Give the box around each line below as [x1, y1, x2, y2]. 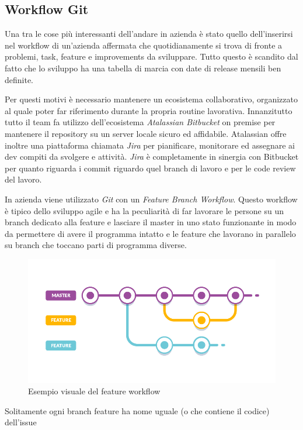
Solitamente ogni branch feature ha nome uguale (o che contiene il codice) [5, 404, 270, 417]
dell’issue [5, 416, 37, 428]
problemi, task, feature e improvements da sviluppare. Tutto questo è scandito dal [5, 50, 298, 63]
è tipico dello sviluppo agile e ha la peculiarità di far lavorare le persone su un [5, 204, 284, 216]
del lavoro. [5, 173, 42, 185]
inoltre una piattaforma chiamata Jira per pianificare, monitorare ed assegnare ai [5, 139, 295, 151]
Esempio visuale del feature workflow [28, 385, 161, 397]
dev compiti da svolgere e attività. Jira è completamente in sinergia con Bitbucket [5, 150, 299, 163]
